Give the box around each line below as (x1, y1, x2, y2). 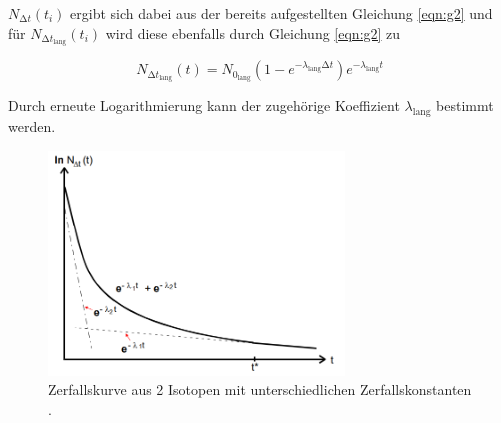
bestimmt (436, 95, 494, 116)
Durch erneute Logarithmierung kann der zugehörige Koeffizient (8, 95, 400, 116)
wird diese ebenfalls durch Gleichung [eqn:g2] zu (105, 22, 401, 43)
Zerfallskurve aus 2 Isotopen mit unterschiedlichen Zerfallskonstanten (48, 379, 472, 400)
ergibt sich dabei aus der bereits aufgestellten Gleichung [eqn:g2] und (70, 3, 493, 23)
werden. (8, 116, 56, 137)
